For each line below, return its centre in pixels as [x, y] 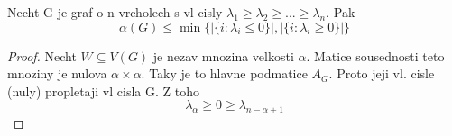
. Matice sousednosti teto [375, 55]
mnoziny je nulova [57, 73]
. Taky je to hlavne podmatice [224, 73]
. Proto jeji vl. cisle [382, 73]
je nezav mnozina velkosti [223, 55]
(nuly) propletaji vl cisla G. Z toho [103, 91]
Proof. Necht [42, 55]
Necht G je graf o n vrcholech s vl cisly [115, 12]
